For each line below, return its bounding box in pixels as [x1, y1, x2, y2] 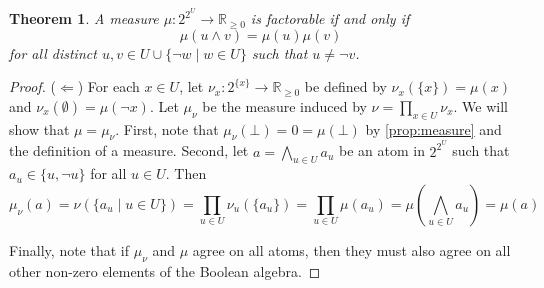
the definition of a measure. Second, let [9, 140, 249, 161]
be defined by [304, 76, 387, 97]
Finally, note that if [9, 239, 130, 260]
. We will [453, 95, 508, 116]
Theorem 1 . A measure [9, 8, 159, 29]
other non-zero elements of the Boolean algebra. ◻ [9, 260, 321, 281]
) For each [77, 76, 140, 97]
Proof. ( [9, 76, 56, 97]
